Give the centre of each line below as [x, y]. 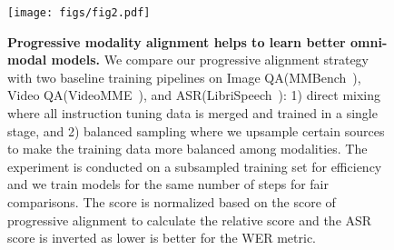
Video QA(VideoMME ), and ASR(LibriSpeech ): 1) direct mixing [194, 95]
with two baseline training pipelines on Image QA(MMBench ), [184, 77]
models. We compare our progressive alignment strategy [210, 60]
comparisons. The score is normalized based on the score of [172, 202]
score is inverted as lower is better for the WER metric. [162, 238]
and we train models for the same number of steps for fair [168, 184]
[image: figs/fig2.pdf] [79, 13]
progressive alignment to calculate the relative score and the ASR [190, 220]
